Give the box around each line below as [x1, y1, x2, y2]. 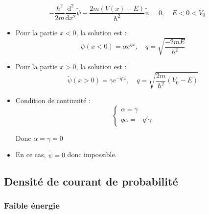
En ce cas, [15, 149, 46, 160]
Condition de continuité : [15, 95, 91, 106]
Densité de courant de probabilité [4, 173, 178, 188]
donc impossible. [67, 149, 117, 160]
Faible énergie [4, 199, 60, 211]
